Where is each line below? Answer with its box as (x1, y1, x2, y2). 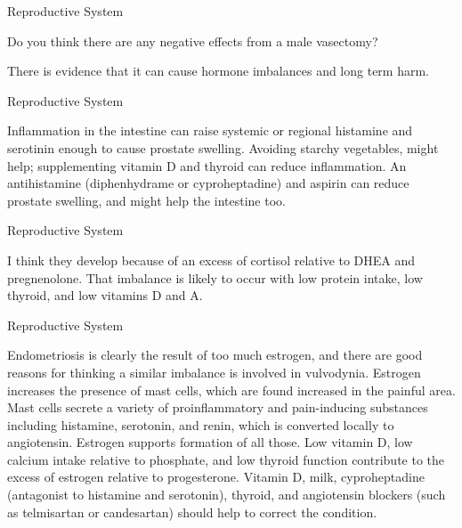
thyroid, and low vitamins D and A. (7, 286, 203, 305)
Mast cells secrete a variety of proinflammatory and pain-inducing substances (7, 398, 428, 417)
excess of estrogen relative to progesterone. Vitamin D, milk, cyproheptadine (7, 467, 425, 486)
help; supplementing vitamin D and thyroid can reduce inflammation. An (7, 156, 407, 175)
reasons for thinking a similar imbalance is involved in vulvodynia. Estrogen (7, 362, 421, 381)
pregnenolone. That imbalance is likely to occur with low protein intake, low (7, 268, 423, 287)
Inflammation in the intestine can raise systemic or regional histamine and (7, 121, 413, 140)
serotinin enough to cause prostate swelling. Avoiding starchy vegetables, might (7, 138, 439, 157)
